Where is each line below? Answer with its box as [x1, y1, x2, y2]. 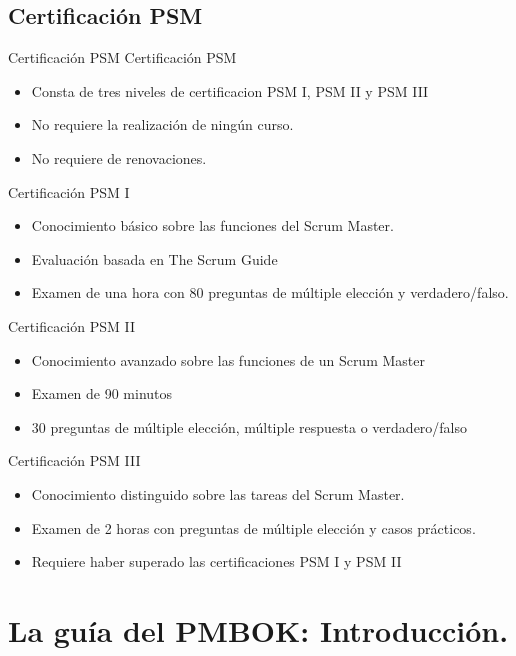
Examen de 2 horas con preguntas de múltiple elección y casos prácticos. [31, 517, 476, 538]
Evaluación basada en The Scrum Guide [31, 248, 278, 269]
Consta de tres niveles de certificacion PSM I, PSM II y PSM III [31, 80, 429, 101]
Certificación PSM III [8, 450, 141, 471]
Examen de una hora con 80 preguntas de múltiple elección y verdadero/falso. [31, 282, 509, 303]
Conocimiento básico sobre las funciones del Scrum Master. [31, 215, 394, 236]
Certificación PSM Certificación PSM [8, 47, 237, 68]
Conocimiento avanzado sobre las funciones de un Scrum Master [31, 349, 425, 370]
